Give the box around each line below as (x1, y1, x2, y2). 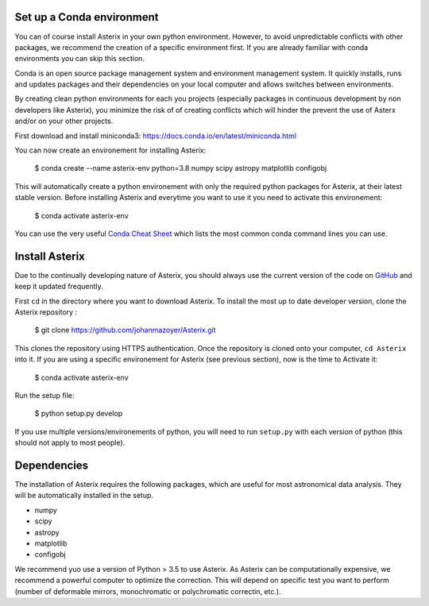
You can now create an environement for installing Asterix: (14, 145, 207, 155)
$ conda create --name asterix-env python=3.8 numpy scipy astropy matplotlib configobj (34, 164, 327, 173)
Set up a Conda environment (14, 10, 159, 24)
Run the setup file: (14, 391, 75, 400)
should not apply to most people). (14, 438, 126, 448)
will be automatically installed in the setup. (14, 491, 154, 500)
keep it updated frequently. (14, 282, 103, 291)
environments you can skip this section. (14, 54, 145, 64)
